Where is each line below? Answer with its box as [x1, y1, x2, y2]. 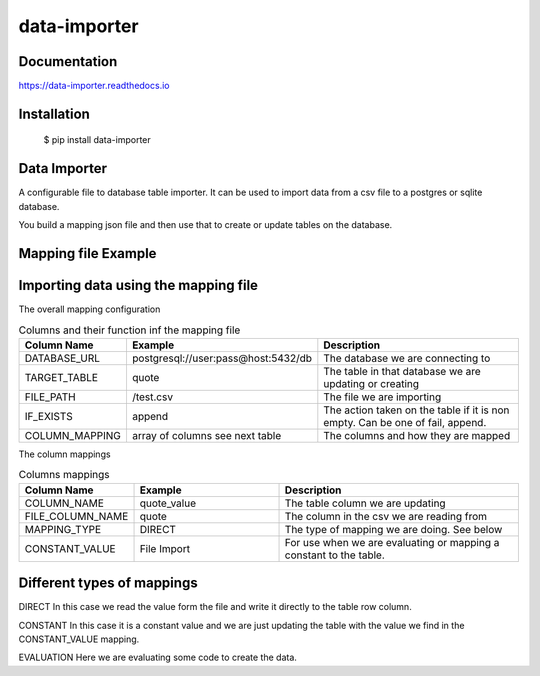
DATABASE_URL [24, 351, 100, 365]
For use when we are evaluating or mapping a [284, 535, 500, 549]
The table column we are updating [284, 496, 446, 510]
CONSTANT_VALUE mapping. [18, 633, 140, 645]
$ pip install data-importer [43, 134, 152, 146]
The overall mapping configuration [18, 303, 161, 315]
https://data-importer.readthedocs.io [18, 80, 170, 92]
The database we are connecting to [323, 351, 491, 365]
